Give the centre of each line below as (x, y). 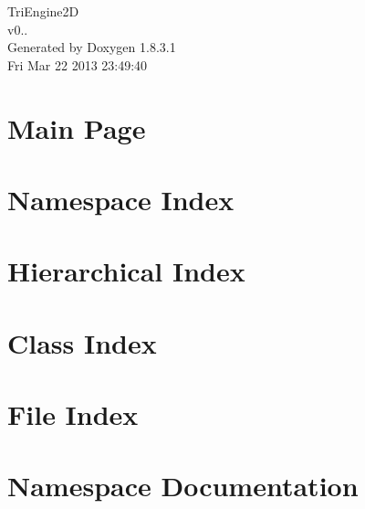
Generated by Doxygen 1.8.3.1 (92, 47)
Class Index (82, 342)
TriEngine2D (43, 11)
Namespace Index (121, 199)
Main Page (77, 127)
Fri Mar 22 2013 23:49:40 (78, 64)
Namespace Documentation (183, 486)
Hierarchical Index (126, 271)
